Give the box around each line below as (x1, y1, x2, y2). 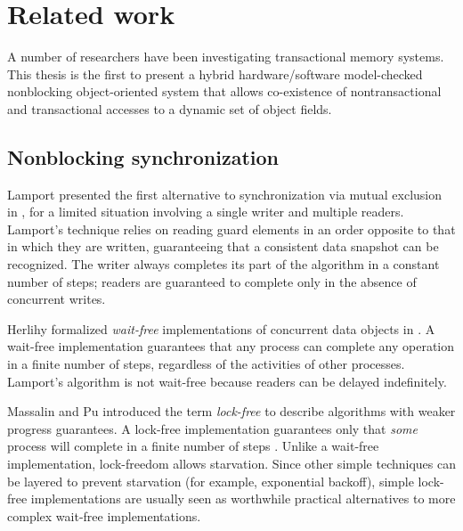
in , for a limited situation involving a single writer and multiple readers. (7, 202, 404, 221)
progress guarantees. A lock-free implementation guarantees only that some (7, 419, 418, 437)
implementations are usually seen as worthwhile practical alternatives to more (30, 489, 456, 508)
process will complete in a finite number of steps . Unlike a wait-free (7, 437, 379, 455)
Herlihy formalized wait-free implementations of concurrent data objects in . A (7, 319, 435, 338)
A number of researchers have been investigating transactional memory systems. (7, 47, 444, 66)
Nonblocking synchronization (7, 143, 280, 170)
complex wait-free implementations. (7, 506, 201, 525)
